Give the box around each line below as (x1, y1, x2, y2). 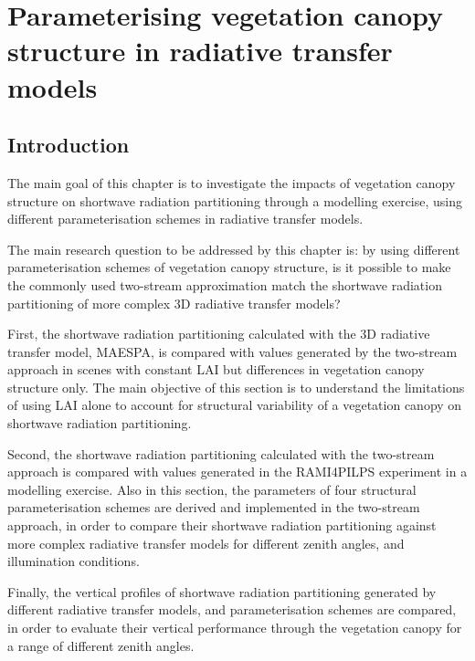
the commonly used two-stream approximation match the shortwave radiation (7, 275, 442, 294)
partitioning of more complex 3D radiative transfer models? (7, 293, 341, 312)
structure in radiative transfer (7, 32, 393, 69)
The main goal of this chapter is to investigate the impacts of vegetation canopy (7, 173, 456, 192)
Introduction (7, 131, 130, 159)
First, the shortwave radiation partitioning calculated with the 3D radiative (7, 324, 430, 343)
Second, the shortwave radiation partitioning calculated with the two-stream (7, 444, 435, 463)
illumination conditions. (7, 551, 140, 571)
